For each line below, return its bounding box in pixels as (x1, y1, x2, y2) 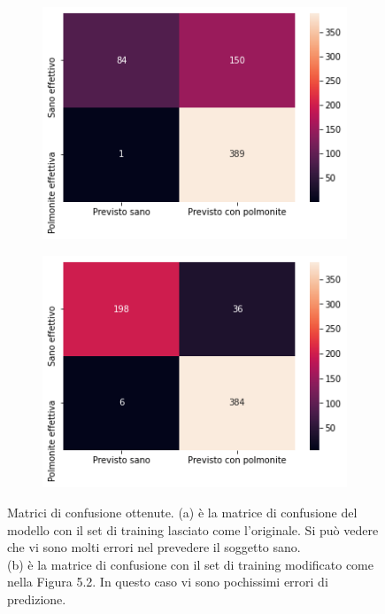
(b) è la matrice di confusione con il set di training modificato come (7, 555, 373, 573)
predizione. (7, 589, 66, 608)
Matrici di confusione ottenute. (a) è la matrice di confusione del (7, 503, 358, 521)
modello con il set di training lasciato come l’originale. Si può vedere (7, 520, 379, 539)
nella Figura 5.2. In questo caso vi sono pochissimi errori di (7, 572, 328, 591)
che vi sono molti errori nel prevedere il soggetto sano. (7, 538, 301, 556)
